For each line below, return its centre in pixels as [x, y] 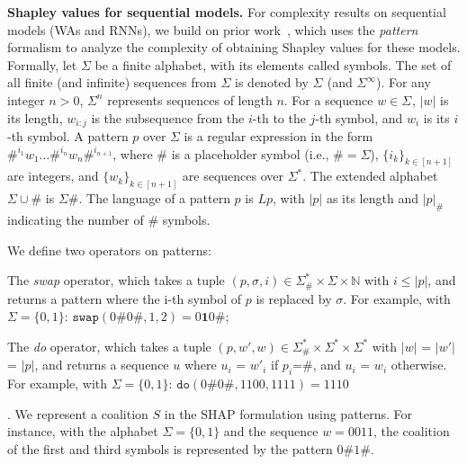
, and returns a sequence [102, 365]
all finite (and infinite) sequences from [112, 82]
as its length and [372, 198]
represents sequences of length [190, 99]
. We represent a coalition [78, 413]
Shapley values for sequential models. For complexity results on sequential [227, 12]
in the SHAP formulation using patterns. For [288, 413]
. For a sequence [328, 99]
